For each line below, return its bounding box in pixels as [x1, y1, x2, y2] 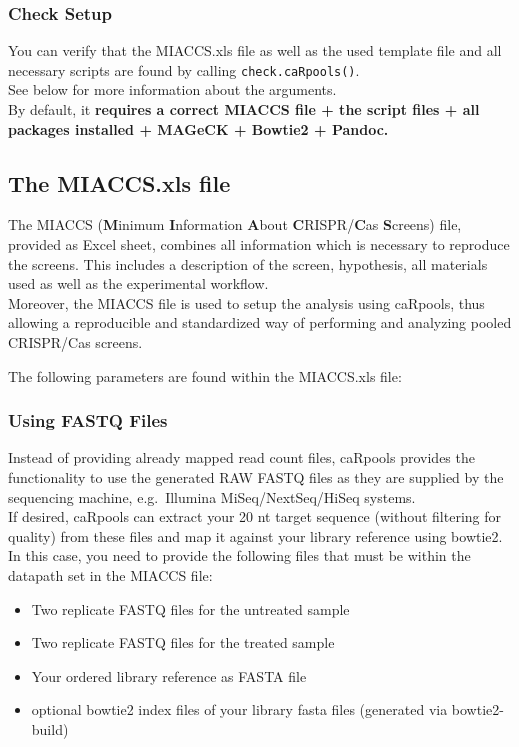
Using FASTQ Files [8, 408, 168, 433]
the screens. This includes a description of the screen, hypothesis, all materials [8, 253, 488, 274]
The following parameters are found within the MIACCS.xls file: [8, 365, 402, 386]
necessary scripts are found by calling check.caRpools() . [8, 59, 360, 80]
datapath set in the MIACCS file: [8, 564, 213, 585]
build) [31, 718, 69, 739]
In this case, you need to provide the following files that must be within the [8, 545, 471, 566]
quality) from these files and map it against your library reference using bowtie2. [8, 525, 503, 546]
